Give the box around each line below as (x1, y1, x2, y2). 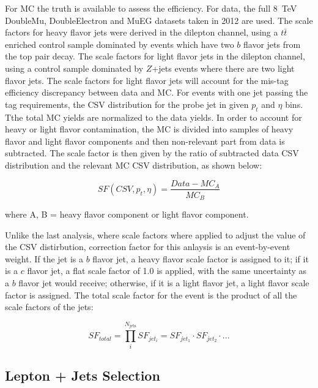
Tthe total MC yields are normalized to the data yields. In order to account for (5, 110, 302, 123)
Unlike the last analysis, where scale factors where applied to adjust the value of (5, 228, 306, 241)
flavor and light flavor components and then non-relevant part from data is (5, 134, 285, 147)
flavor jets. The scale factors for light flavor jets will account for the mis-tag (5, 74, 289, 86)
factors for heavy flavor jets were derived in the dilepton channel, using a (5, 26, 278, 39)
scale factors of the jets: (5, 300, 94, 313)
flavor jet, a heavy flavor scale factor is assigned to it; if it (92, 252, 309, 265)
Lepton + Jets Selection (5, 365, 160, 384)
